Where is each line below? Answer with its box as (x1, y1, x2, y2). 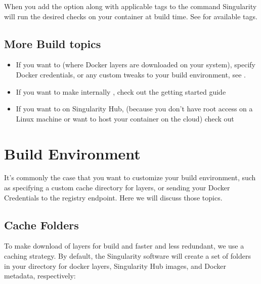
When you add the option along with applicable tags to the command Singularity (4, 1, 257, 11)
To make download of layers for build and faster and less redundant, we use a (4, 240, 244, 251)
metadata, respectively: (4, 270, 76, 281)
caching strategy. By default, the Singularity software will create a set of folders (4, 251, 251, 261)
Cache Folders (4, 217, 79, 232)
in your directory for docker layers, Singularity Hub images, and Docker (4, 260, 226, 271)
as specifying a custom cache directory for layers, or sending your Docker (4, 182, 230, 193)
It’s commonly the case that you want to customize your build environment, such (4, 172, 256, 183)
